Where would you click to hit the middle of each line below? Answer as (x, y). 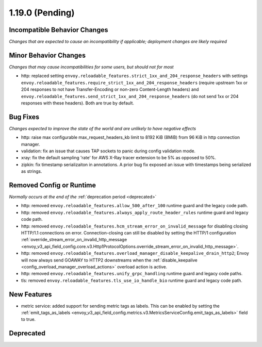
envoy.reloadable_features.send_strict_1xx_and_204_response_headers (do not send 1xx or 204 (130, 96)
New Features (30, 294)
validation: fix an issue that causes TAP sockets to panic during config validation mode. (108, 151)
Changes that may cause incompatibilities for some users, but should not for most (91, 67)
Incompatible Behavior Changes (59, 30)
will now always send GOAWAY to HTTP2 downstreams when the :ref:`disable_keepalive (109, 260)
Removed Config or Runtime (52, 185)
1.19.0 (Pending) (42, 13)
